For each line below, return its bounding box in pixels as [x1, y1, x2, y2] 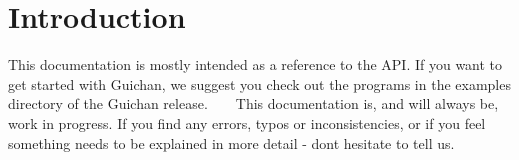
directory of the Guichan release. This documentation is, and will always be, [8, 93, 499, 114]
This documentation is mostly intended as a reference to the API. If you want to [8, 54, 503, 75]
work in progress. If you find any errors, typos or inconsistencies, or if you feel [8, 112, 486, 133]
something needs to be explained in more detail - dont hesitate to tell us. [8, 132, 455, 153]
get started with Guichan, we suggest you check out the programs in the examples [8, 73, 511, 94]
